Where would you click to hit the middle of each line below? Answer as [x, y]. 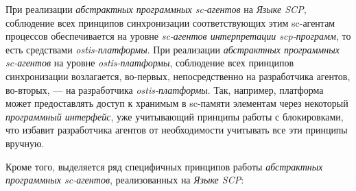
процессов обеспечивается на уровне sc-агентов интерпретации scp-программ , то [178, 36]
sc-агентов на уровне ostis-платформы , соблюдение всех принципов [150, 63]
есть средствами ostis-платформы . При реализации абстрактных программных [173, 49]
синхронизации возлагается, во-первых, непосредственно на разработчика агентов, [178, 76]
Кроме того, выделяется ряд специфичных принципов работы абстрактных [164, 166]
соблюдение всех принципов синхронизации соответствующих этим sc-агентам [170, 22]
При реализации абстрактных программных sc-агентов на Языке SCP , [156, 9]
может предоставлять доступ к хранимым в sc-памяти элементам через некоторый [177, 103]
